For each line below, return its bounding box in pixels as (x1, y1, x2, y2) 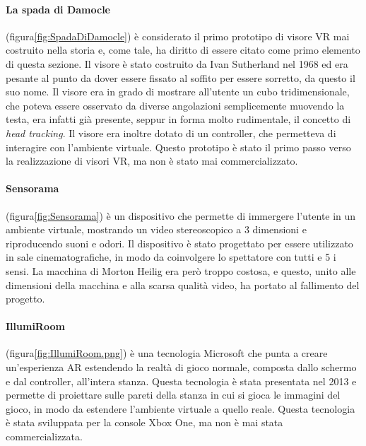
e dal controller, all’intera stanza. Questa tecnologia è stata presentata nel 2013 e (6, 373, 357, 388)
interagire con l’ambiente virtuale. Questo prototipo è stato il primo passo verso (6, 139, 351, 154)
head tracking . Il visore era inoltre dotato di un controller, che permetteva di (6, 125, 336, 140)
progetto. (6, 291, 45, 306)
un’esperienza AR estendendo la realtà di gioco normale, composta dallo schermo (6, 360, 357, 375)
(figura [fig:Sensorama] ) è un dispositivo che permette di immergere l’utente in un (6, 208, 356, 223)
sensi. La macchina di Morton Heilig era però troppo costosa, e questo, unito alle (6, 263, 356, 278)
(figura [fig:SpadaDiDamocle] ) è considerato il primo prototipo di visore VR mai (6, 28, 350, 43)
